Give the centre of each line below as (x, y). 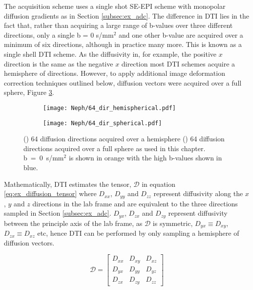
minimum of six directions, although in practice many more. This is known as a (123, 44)
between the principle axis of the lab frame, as (73, 223)
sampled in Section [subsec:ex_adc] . (58, 213)
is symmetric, (173, 223)
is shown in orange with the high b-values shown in (145, 158)
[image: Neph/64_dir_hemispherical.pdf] (110, 108)
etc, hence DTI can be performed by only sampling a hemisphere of (138, 233)
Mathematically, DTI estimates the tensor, (68, 184)
